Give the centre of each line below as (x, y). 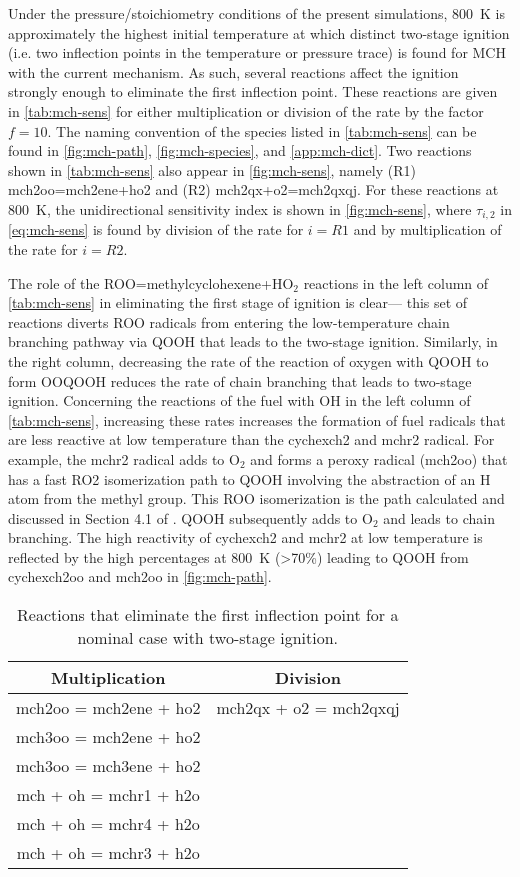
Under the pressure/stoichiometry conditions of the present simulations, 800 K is (257, 13)
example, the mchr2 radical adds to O (124, 458)
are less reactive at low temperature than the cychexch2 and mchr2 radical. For (251, 439)
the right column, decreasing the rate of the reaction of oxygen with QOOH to (248, 360)
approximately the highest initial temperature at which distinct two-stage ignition (259, 32)
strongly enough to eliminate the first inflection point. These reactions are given (253, 91)
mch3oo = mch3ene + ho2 (108, 766)
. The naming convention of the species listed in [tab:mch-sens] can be (262, 130)
